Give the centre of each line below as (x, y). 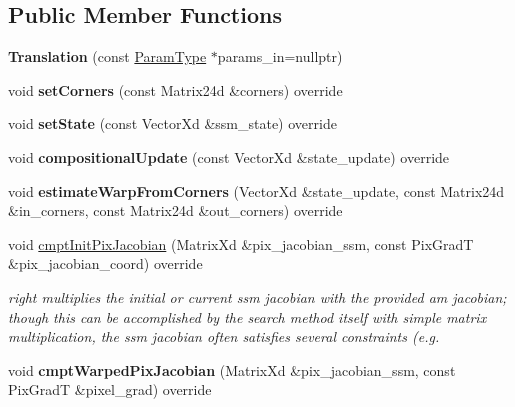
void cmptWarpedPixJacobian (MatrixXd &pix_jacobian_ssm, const (232, 369)
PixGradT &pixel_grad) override (110, 389)
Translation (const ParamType (107, 56)
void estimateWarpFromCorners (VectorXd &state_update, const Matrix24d (256, 190)
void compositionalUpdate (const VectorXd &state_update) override (229, 156)
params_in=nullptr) (280, 56)
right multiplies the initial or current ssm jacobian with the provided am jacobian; (257, 296)
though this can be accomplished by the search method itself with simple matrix (247, 316)
